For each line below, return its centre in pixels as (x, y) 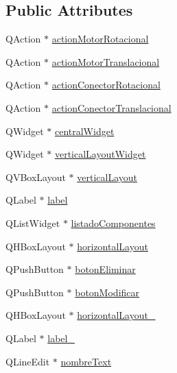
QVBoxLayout (36, 177)
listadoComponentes (113, 222)
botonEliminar (105, 269)
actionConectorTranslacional (111, 107)
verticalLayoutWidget (100, 154)
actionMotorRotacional (100, 39)
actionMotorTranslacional (106, 61)
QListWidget (33, 222)
